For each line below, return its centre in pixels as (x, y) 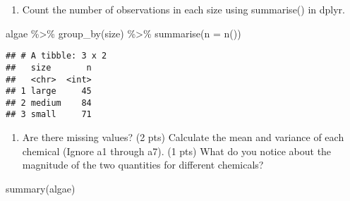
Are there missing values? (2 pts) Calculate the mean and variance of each (183, 137)
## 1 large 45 (49, 91)
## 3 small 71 (49, 115)
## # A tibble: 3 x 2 (56, 56)
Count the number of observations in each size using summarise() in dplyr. (183, 9)
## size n (49, 67)
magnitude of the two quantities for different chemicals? (143, 165)
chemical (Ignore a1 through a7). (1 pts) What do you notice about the (177, 151)
